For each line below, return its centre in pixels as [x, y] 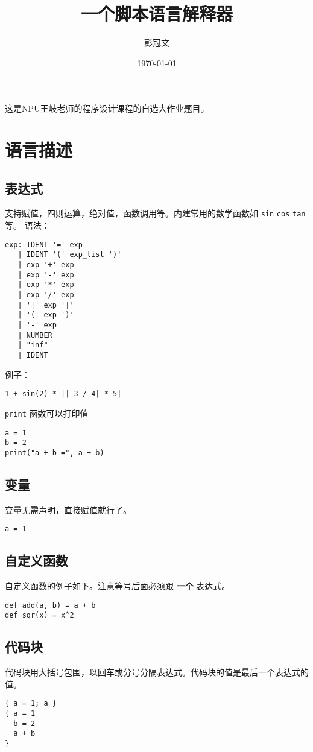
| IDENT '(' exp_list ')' [70, 255]
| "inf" [33, 345]
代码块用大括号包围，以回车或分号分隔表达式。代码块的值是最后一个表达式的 [157, 672]
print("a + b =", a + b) [55, 453]
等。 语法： [27, 225]
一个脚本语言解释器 [156, 14]
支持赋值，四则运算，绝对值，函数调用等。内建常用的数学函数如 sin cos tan [155, 213]
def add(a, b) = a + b [50, 605]
